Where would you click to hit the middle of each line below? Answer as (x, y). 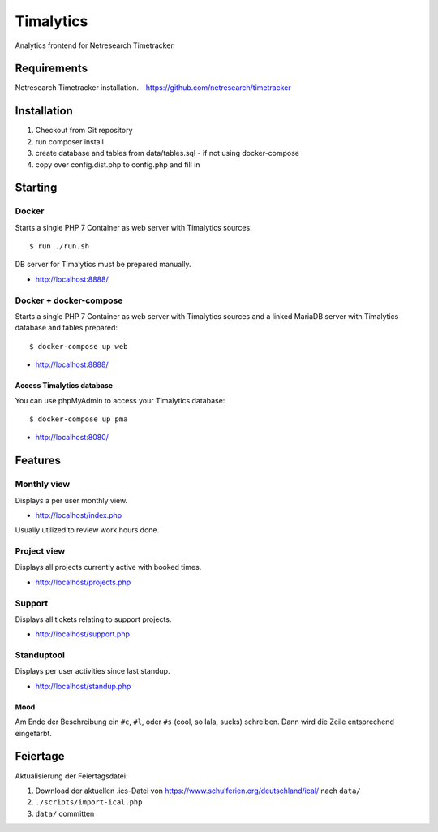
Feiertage (40, 756)
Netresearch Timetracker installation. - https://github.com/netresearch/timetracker (153, 88)
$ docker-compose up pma (79, 419)
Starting (36, 188)
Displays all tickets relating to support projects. (93, 619)
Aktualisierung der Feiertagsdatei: (71, 776)
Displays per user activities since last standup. (92, 671)
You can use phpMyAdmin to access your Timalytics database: (120, 400)
